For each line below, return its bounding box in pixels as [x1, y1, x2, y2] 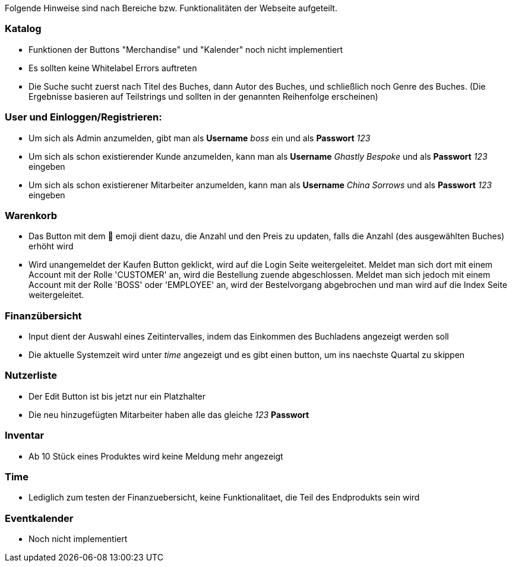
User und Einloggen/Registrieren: [5, 111, 162, 123]
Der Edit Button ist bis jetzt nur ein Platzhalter [29, 391, 206, 401]
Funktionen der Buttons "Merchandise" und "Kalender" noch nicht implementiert [29, 44, 343, 55]
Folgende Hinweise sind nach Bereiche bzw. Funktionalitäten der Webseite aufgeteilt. [5, 3, 337, 13]
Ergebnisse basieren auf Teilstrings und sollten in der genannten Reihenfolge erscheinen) [29, 91, 378, 102]
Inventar [5, 429, 45, 442]
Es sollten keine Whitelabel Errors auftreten [29, 62, 197, 73]
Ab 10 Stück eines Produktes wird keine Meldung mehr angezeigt [29, 451, 283, 461]
